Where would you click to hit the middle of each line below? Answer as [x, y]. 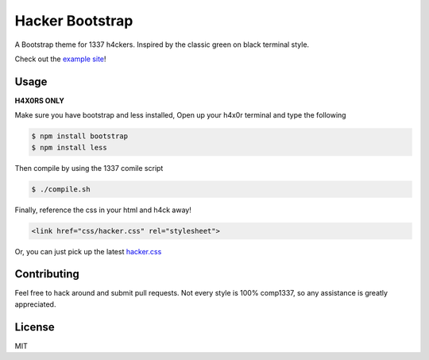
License [35, 327]
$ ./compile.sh [61, 189]
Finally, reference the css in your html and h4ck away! [103, 210]
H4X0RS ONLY [40, 100]
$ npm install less [69, 147]
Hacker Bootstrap [74, 21]
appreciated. [35, 304]
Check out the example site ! [60, 59]
